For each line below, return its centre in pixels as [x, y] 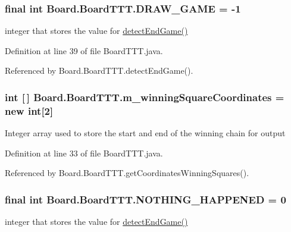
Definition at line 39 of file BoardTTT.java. [84, 50]
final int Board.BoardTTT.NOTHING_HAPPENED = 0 [145, 199]
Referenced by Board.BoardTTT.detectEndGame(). [99, 70]
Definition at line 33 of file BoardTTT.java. [84, 153]
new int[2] [29, 110]
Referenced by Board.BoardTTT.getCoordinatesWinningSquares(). [127, 173]
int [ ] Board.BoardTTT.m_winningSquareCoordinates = [145, 97]
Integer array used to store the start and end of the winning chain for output [145, 133]
